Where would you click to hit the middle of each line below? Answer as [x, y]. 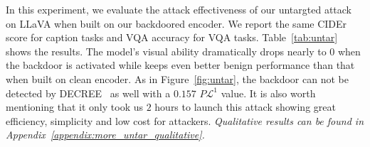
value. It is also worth [268, 93]
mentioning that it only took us [74, 107]
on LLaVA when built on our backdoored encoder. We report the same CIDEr [176, 23]
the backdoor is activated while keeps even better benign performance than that [180, 65]
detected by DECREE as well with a [88, 93]
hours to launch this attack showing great [245, 107]
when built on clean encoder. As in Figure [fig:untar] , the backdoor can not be [177, 78]
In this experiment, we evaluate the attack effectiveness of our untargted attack [179, 9]
